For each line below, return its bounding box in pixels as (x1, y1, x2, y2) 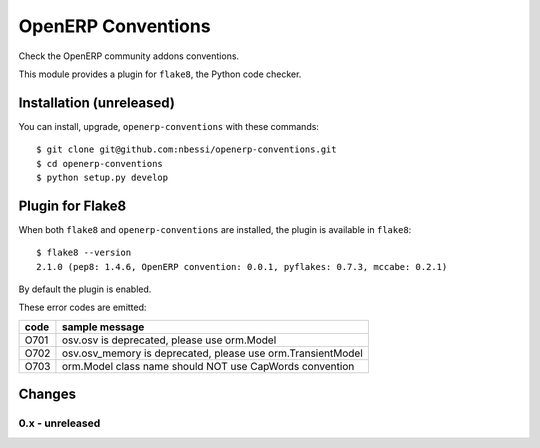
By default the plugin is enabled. (18, 283, 152, 295)
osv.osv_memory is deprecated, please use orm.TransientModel (61, 346, 364, 360)
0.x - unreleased (18, 416, 101, 430)
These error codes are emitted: (18, 301, 147, 314)
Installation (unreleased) (18, 94, 175, 111)
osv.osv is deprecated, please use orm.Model (61, 333, 277, 347)
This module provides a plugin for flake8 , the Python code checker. (18, 68, 302, 80)
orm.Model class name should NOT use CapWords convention (61, 359, 355, 373)
